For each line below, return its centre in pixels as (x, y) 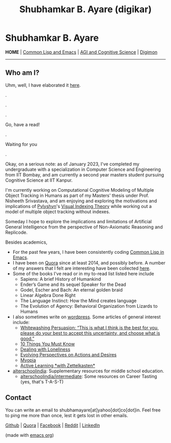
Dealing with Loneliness (45, 349)
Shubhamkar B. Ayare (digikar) (85, 9)
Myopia (28, 360)
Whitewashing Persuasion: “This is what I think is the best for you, (89, 328)
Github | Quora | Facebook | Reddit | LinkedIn (53, 425)
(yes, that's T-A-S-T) (42, 381)
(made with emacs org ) (30, 435)
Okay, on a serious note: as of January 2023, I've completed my (73, 164)
